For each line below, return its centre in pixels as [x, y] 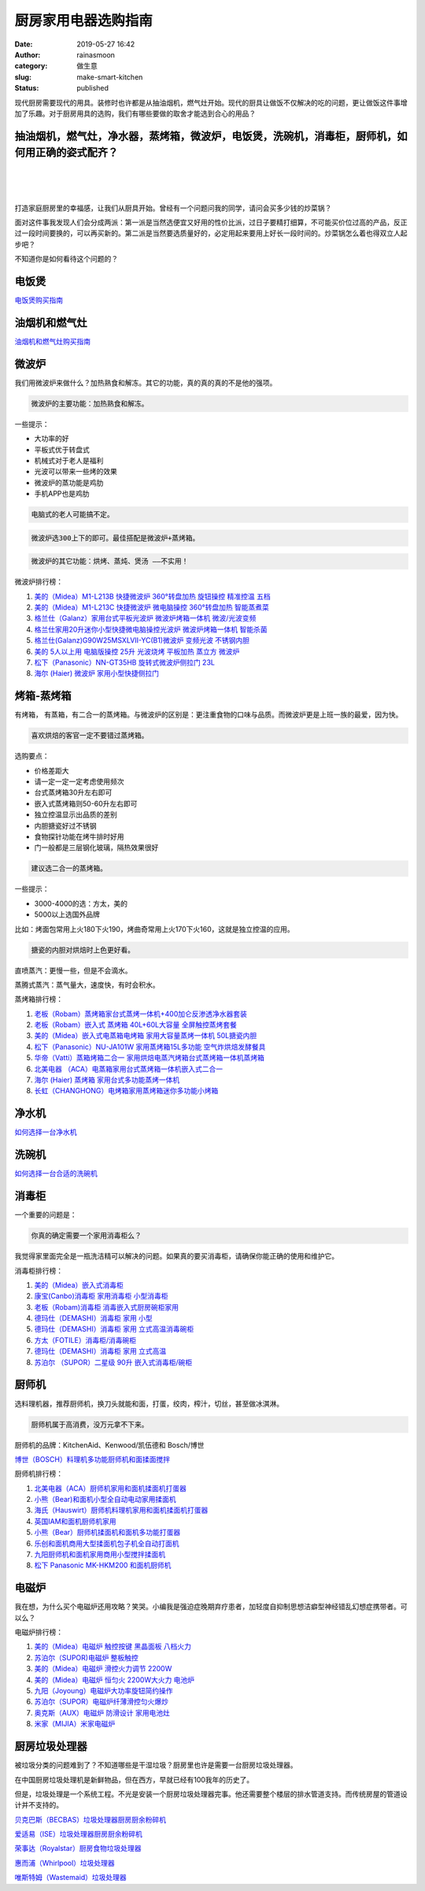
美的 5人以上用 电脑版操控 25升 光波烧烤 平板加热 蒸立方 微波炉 [137, 651]
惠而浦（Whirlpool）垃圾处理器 [65, 1863]
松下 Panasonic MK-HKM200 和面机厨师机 [103, 1565]
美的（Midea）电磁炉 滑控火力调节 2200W [103, 1669]
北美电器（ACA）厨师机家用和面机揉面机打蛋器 [110, 1488]
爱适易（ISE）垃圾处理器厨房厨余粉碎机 [79, 1834]
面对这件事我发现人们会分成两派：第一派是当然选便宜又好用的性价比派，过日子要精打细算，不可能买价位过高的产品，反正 [211, 222]
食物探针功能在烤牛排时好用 [79, 837]
